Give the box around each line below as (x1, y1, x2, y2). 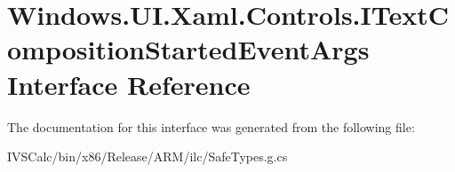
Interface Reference (7, 66, 251, 102)
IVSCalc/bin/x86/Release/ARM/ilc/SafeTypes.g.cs (7, 147, 288, 166)
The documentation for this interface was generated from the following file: (7, 117, 415, 136)
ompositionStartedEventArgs (7, 31, 370, 67)
